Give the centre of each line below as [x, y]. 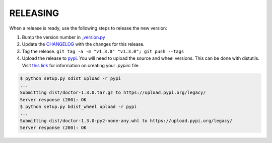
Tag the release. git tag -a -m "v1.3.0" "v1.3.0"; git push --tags [103, 51]
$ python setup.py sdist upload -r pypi [70, 79]
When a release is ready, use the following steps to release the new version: [88, 28]
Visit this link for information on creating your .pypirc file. [81, 65]
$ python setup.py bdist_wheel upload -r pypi [78, 107]
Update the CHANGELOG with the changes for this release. [83, 44]
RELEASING [34, 13]
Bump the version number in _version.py [63, 37]
